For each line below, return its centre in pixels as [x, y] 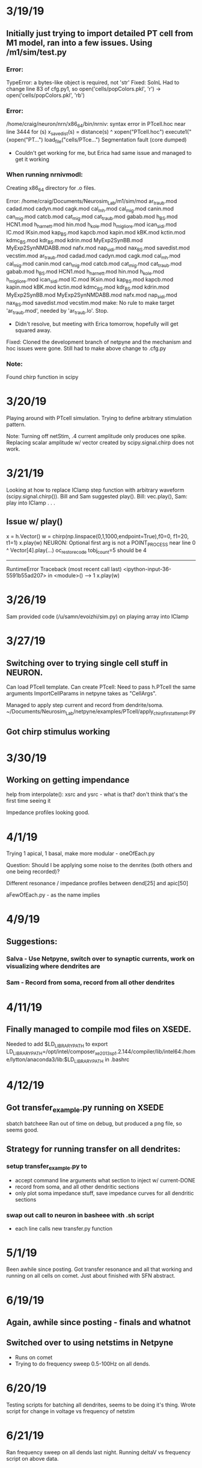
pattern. [16, 424]
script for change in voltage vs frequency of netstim [71, 1411]
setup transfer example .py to [47, 1167]
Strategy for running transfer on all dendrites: [93, 1149]
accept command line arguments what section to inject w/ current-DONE [105, 1181]
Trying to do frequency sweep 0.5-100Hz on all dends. [82, 1364]
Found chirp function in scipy [42, 377]
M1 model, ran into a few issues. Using [79, 42]
